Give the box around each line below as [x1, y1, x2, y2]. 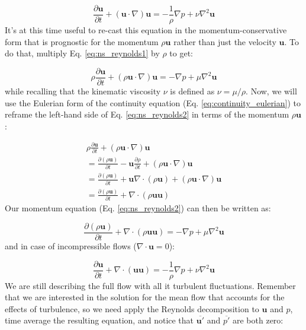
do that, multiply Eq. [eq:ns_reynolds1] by [5, 47, 160, 59]
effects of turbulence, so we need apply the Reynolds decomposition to [5, 302, 259, 315]
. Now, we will [246, 84, 297, 97]
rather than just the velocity [173, 35, 276, 47]
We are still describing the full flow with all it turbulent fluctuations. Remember [5, 279, 296, 291]
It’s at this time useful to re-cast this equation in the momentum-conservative [5, 24, 287, 36]
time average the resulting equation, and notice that [5, 314, 194, 326]
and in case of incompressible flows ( [5, 239, 137, 252]
